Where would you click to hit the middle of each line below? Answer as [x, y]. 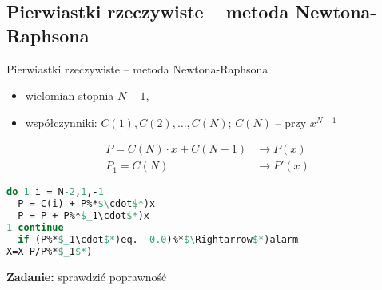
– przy [291, 122]
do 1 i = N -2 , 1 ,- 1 [55, 192]
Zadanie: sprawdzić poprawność [87, 276]
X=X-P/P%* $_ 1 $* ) [50, 251]
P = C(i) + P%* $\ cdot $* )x [87, 204]
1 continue [35, 228]
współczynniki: [61, 122]
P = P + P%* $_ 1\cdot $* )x [84, 216]
